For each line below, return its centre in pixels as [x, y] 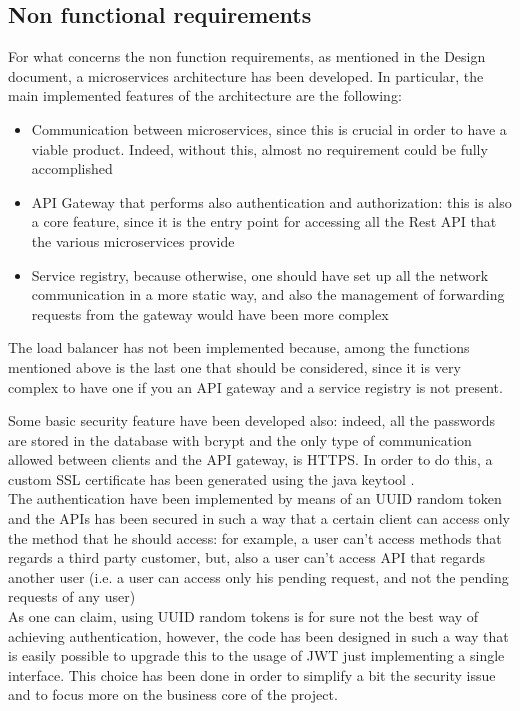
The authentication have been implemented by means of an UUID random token [255, 498]
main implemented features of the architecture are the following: [205, 95]
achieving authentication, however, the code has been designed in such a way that [258, 635]
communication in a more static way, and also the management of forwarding [268, 294]
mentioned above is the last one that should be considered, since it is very [234, 366]
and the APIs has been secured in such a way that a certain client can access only [259, 518]
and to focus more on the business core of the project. [173, 694]
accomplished [72, 168]
